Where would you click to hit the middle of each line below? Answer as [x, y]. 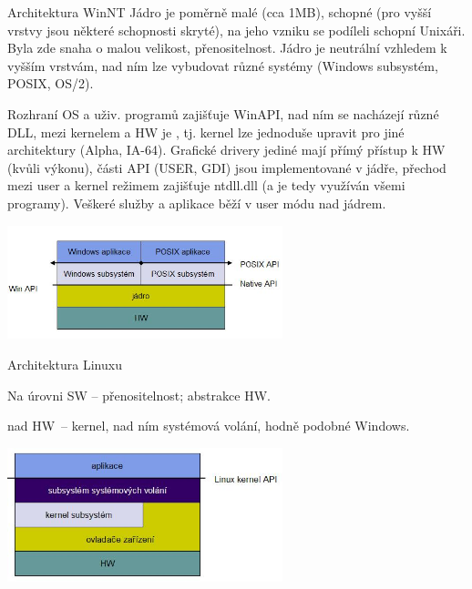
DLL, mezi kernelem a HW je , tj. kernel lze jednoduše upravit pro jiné [206, 132]
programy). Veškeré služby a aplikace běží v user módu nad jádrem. [197, 203]
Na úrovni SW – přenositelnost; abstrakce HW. [139, 395]
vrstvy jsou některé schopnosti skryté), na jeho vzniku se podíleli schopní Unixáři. [236, 30]
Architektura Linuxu [65, 365]
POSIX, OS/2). [51, 83]
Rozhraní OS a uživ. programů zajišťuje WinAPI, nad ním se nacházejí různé [223, 113]
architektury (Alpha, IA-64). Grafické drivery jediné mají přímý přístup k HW [226, 150]
